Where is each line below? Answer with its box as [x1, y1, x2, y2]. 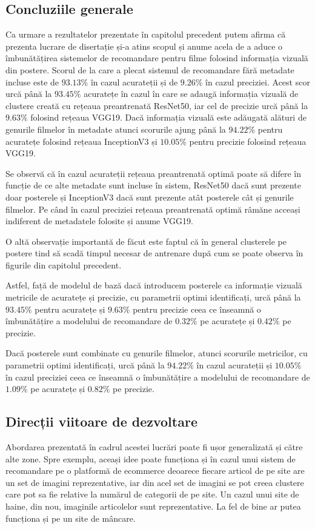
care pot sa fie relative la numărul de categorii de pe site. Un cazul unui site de [5, 488, 299, 501]
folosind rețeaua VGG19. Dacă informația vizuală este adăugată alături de [30, 111, 307, 124]
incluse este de [5, 75, 59, 88]
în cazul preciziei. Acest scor [205, 75, 310, 88]
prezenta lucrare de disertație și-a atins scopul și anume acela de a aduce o [5, 39, 283, 52]
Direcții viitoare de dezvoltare [5, 412, 197, 431]
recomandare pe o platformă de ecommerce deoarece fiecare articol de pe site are [5, 464, 305, 477]
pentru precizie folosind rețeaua [189, 135, 307, 147]
